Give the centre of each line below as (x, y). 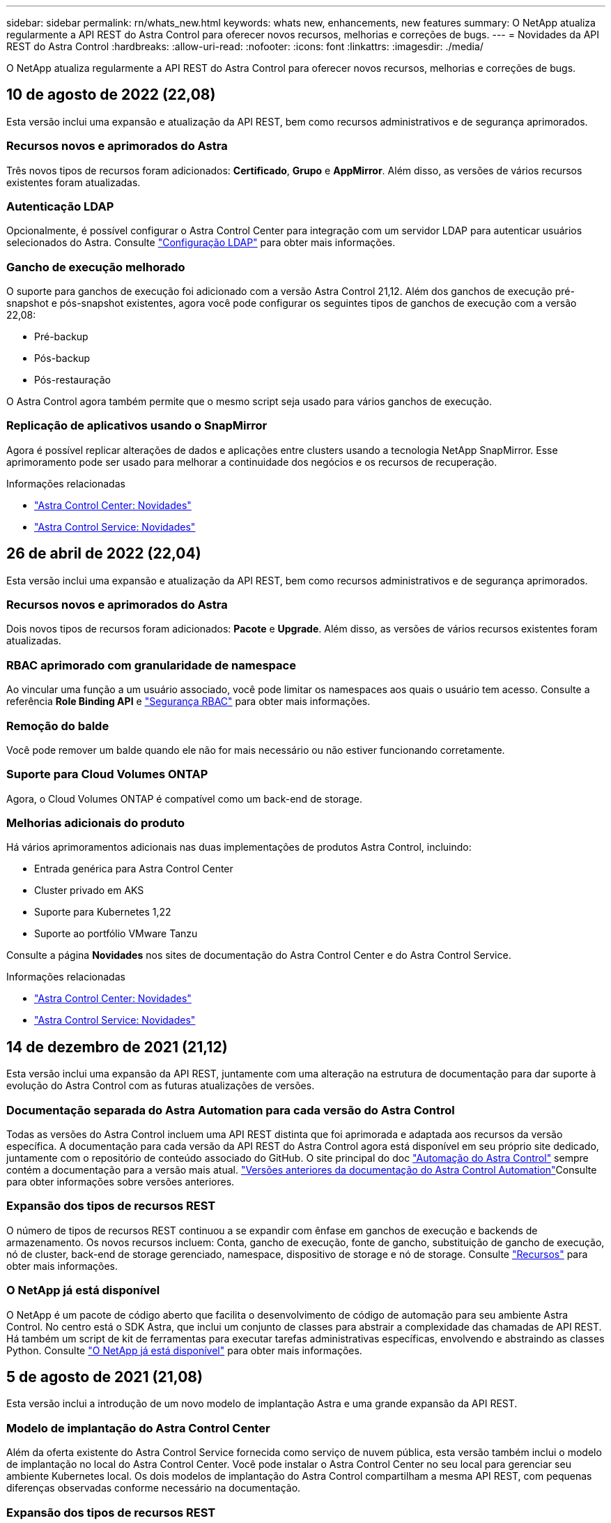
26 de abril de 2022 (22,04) (104, 554)
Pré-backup (61, 337)
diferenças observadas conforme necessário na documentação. (154, 1488)
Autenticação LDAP (60, 206)
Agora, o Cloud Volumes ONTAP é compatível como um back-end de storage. (184, 798)
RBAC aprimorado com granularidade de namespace (151, 665)
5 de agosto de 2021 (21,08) (105, 1377)
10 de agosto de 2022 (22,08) (111, 95)
